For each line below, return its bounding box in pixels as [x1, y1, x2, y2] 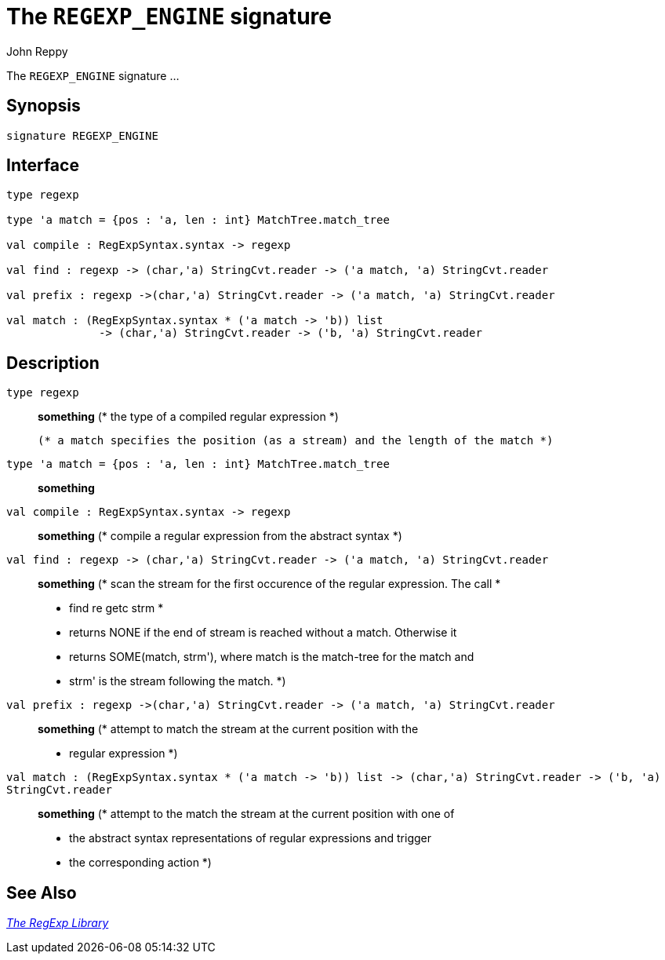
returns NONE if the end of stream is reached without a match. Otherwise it [69, 626, 457, 640]
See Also [6, 882, 77, 903]
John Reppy [6, 44, 68, 58]
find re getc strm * [69, 601, 164, 615]
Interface [6, 155, 79, 176]
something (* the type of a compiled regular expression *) [38, 410, 339, 424]
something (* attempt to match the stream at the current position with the [38, 722, 419, 736]
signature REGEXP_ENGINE [6, 129, 158, 142]
